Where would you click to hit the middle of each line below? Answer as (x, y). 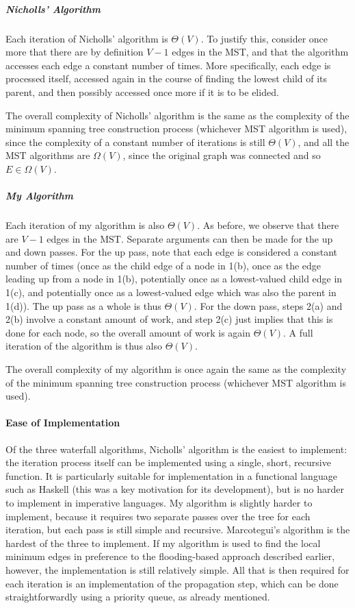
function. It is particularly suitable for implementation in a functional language (171, 475)
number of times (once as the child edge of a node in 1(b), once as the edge (163, 265)
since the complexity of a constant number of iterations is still (135, 142)
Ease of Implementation (63, 423)
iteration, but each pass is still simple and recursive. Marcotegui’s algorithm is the (178, 530)
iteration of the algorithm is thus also (84, 346)
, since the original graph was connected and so (222, 155)
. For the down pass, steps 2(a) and (268, 305)
